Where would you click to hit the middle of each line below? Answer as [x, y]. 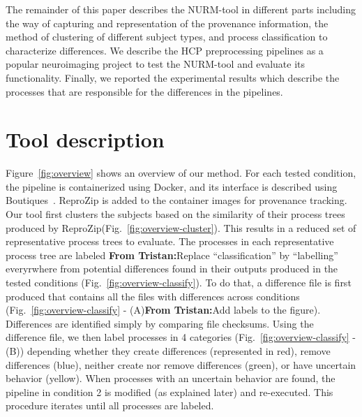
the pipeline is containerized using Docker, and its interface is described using [172, 186]
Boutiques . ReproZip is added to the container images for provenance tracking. [176, 200]
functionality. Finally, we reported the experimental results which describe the [173, 77]
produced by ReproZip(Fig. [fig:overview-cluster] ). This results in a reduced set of [181, 227]
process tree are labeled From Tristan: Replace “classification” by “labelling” [172, 255]
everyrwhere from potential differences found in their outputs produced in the [172, 269]
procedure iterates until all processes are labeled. [110, 405]
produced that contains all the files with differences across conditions [153, 296]
